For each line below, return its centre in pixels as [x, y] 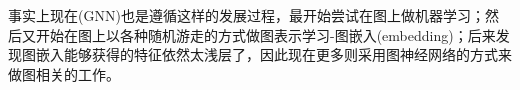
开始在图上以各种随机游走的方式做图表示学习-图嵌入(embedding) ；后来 [265, 34]
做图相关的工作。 [64, 73]
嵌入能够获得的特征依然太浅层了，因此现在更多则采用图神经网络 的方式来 [273, 54]
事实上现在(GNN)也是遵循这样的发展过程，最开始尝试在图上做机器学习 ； [246, 15]
